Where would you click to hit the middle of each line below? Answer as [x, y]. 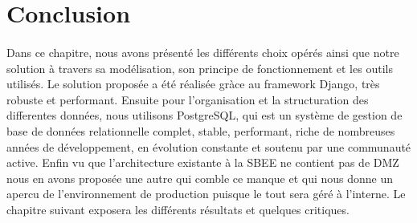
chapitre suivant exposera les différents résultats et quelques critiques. [178, 209]
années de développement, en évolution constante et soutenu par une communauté [209, 146]
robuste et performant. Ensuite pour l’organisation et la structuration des [188, 99]
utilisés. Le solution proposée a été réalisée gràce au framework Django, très [193, 84]
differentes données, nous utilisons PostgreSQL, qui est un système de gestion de [204, 115]
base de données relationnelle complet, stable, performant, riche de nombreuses [201, 130]
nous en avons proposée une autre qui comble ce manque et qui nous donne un [200, 178]
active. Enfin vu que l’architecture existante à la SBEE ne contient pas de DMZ [203, 162]
